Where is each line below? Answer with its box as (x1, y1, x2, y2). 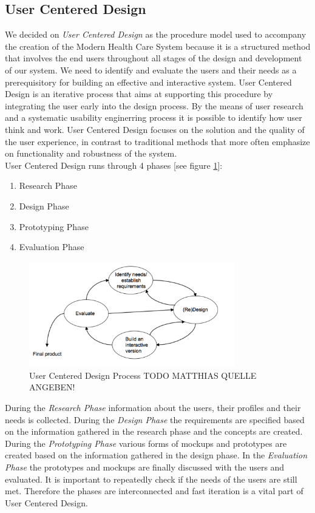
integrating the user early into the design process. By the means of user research (5, 99, 303, 112)
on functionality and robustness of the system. (5, 147, 177, 160)
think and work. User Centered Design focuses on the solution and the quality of (5, 123, 305, 135)
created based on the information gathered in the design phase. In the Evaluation (5, 449, 308, 461)
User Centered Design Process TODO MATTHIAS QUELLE (29, 369, 257, 381)
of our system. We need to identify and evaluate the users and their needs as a (5, 63, 297, 76)
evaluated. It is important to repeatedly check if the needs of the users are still (5, 472, 297, 485)
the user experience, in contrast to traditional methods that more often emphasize (5, 135, 310, 148)
